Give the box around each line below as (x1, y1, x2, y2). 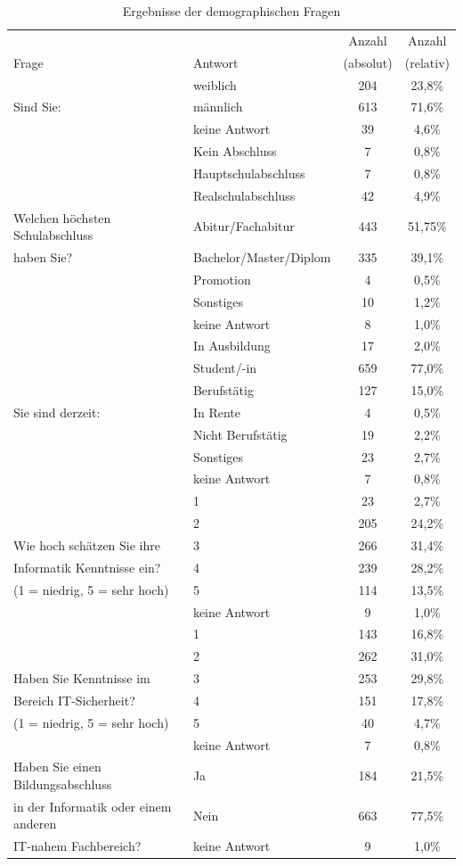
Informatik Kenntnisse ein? (13, 557, 161, 576)
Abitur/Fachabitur (192, 217, 295, 235)
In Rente (192, 402, 240, 421)
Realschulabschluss (192, 186, 296, 204)
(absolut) (343, 53, 393, 71)
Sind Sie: (13, 97, 61, 116)
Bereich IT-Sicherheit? (13, 690, 135, 709)
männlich (192, 97, 243, 116)
